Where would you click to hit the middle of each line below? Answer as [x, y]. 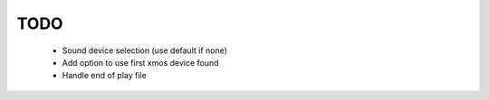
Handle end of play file [104, 76]
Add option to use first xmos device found [140, 62]
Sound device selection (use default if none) [145, 50]
